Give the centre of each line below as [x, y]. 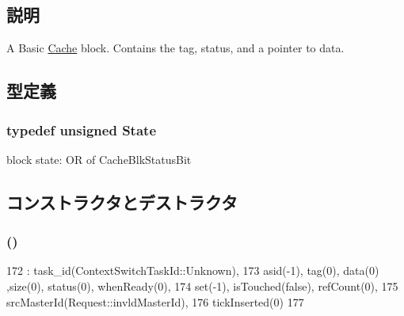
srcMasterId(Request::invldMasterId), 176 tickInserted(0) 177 [155, 301]
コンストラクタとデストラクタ [122, 202]
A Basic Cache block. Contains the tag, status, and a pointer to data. [175, 48]
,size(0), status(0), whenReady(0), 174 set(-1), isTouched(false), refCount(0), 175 [202, 286]
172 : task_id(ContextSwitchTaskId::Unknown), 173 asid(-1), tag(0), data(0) [193, 270]
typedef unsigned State [82, 129]
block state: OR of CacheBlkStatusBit [99, 159]
